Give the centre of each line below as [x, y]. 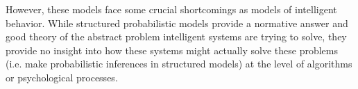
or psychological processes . [62, 77]
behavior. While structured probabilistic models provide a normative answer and [177, 23]
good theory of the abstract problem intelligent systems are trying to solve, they [176, 37]
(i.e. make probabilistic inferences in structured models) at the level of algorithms [179, 64]
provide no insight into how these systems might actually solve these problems [172, 50]
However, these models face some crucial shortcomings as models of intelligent [171, 9]
